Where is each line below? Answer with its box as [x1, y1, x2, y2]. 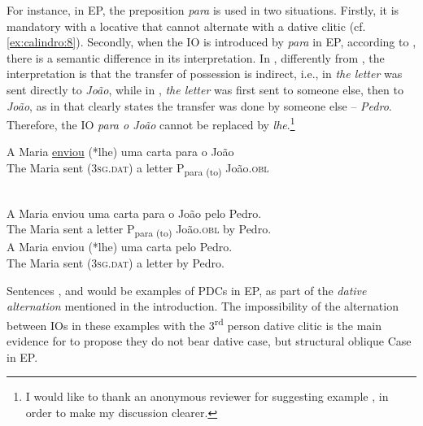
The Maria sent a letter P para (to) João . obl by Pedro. [7, 220, 272, 240]
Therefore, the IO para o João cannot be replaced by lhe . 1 [7, 114, 295, 133]
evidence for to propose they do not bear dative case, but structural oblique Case [7, 333, 412, 350]
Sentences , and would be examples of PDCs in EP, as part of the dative [7, 281, 367, 298]
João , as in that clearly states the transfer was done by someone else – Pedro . [7, 97, 392, 114]
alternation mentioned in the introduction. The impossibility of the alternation [7, 298, 399, 315]
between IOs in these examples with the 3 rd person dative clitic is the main [7, 314, 382, 333]
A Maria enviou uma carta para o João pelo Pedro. [7, 204, 262, 221]
